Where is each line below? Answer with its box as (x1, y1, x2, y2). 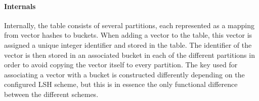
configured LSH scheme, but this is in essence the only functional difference (4, 79, 238, 89)
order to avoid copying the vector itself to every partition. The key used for (4, 59, 238, 70)
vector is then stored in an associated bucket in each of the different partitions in (4, 49, 255, 60)
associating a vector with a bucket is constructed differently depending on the (4, 69, 245, 79)
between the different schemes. (4, 88, 99, 99)
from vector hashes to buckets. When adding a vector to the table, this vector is (4, 30, 252, 40)
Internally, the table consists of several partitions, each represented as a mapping (4, 20, 254, 30)
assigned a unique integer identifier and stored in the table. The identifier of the (4, 39, 252, 50)
